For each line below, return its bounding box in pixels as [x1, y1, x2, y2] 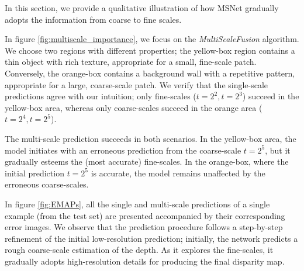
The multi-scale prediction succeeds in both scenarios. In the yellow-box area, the [5, 132, 296, 144]
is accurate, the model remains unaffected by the [91, 166, 265, 179]
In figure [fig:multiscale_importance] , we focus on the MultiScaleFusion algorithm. [5, 33, 299, 45]
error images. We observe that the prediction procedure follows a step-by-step [5, 221, 283, 233]
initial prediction [5, 166, 64, 179]
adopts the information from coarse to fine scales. [5, 13, 182, 25]
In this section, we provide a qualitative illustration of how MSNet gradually [5, 2, 279, 13]
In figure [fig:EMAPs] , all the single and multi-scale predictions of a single [5, 197, 270, 210]
